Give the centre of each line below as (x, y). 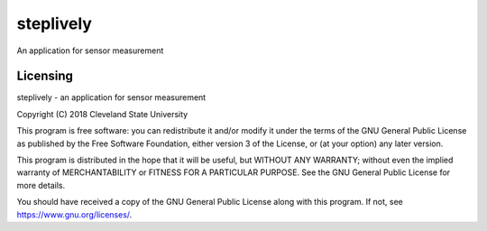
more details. (41, 185)
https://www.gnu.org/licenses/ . (74, 214)
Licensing (45, 76)
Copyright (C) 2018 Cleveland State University (102, 114)
